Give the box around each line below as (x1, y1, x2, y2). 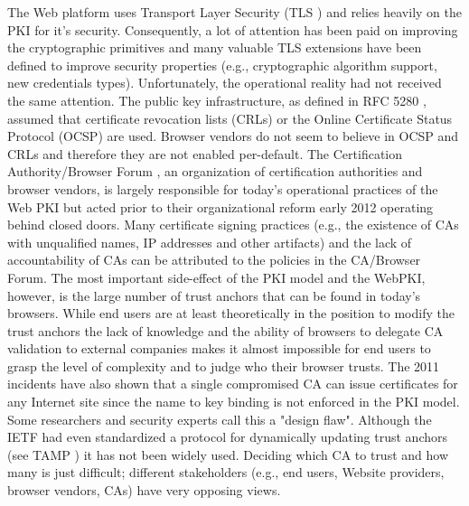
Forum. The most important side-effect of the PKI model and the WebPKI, (7, 267, 426, 286)
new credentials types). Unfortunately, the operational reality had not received (7, 73, 442, 92)
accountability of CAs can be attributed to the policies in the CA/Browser (7, 250, 421, 269)
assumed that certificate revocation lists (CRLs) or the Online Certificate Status (7, 108, 453, 127)
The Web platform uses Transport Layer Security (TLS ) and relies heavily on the (7, 3, 462, 21)
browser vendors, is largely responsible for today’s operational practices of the (7, 179, 438, 198)
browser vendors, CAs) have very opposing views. (7, 481, 281, 500)
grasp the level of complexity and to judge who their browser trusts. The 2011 (7, 356, 440, 375)
